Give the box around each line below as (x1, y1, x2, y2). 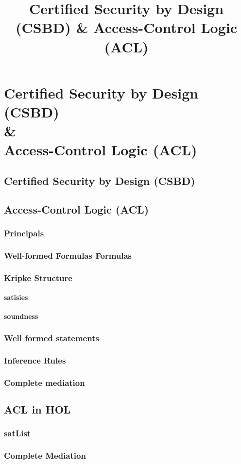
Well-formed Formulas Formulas (4, 249, 132, 261)
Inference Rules (4, 354, 66, 366)
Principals (4, 227, 44, 239)
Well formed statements (4, 331, 99, 344)
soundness (4, 311, 38, 321)
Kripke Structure (4, 271, 72, 283)
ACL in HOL (4, 401, 71, 416)
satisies (4, 292, 28, 302)
